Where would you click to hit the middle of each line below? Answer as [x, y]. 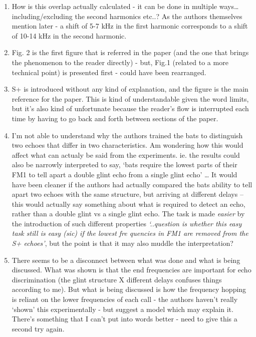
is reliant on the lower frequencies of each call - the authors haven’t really [125, 299]
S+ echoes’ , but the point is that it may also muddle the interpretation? [122, 243]
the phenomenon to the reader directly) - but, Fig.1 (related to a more [120, 62]
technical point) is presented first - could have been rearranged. [109, 72]
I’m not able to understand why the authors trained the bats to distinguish [127, 135]
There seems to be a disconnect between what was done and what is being [126, 260]
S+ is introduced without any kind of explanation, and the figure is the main [130, 89]
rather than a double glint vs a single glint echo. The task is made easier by [128, 214]
